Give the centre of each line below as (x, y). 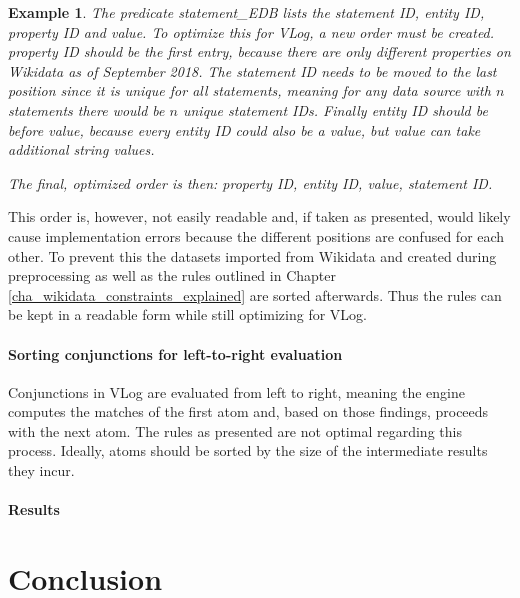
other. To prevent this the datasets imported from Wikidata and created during (252, 255)
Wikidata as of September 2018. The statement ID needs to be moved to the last (252, 70)
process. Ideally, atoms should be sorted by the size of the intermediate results (248, 450)
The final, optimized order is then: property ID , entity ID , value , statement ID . (250, 182)
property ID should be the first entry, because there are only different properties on (259, 51)
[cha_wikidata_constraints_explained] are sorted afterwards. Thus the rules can (255, 294)
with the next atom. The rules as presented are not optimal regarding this (235, 430)
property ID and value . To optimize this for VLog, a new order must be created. (251, 31)
